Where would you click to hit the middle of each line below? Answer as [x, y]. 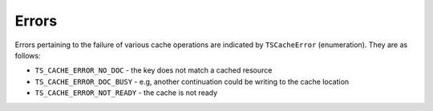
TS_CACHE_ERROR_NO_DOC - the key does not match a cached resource [154, 70]
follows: [28, 55]
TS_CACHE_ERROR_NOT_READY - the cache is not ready [126, 93]
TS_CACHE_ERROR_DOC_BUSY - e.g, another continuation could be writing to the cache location [192, 81]
